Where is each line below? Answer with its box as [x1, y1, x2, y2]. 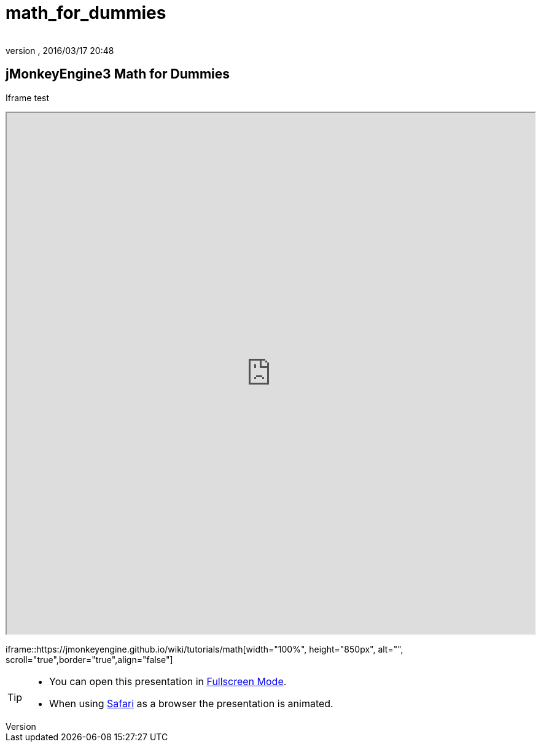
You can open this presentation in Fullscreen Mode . [49, 675, 287, 688]
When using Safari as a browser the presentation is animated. [49, 697, 333, 710]
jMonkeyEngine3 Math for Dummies [6, 66, 230, 82]
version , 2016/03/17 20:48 [6, 45, 114, 56]
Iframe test [6, 92, 50, 103]
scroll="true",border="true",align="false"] [6, 654, 173, 665]
